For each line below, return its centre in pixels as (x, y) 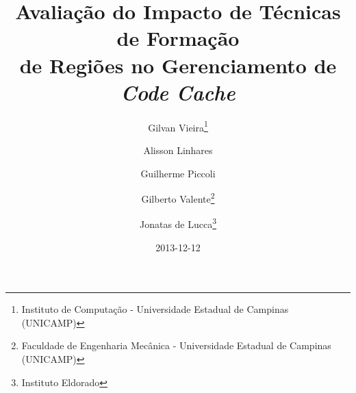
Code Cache (178, 92)
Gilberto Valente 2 (178, 198)
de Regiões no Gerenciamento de (178, 65)
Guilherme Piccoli (178, 173)
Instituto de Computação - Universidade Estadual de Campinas (155, 309)
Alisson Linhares (178, 150)
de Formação (178, 38)
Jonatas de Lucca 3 (178, 223)
